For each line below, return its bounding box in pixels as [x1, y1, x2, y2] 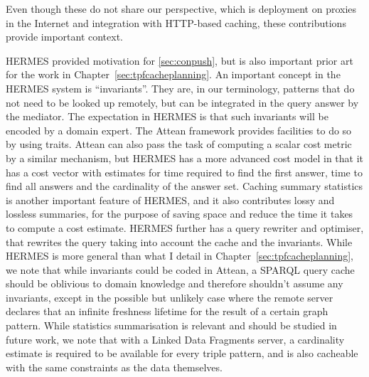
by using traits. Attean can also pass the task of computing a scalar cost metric [6, 137, 352, 152]
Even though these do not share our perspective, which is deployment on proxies [6, 1, 357, 16]
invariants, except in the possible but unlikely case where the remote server [6, 290, 333, 304]
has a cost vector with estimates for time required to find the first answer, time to [6, 164, 363, 179]
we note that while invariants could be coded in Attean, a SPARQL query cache [6, 262, 355, 277]
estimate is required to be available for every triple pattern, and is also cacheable [6, 346, 358, 361]
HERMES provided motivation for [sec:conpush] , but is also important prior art [6, 53, 353, 68]
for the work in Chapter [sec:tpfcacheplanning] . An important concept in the [6, 67, 341, 82]
